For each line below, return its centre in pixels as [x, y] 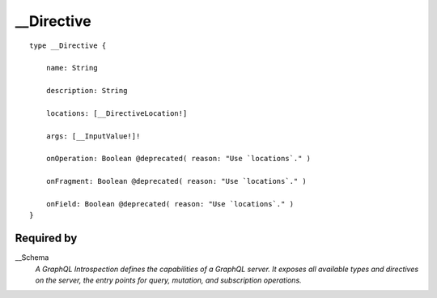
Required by [46, 238]
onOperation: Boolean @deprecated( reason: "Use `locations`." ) [178, 159]
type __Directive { [68, 45]
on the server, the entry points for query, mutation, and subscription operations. [169, 280]
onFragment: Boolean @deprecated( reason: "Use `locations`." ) [176, 181]
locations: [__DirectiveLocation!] [117, 113]
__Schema [32, 258]
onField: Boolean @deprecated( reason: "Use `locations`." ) [170, 204]
